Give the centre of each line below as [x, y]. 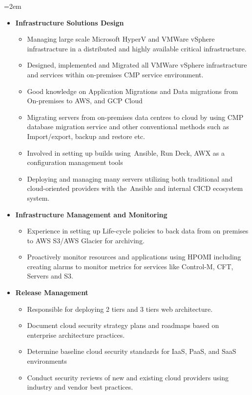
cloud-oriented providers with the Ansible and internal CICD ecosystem [135, 188]
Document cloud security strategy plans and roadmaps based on [123, 325]
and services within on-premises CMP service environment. [115, 74]
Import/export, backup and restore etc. [86, 136]
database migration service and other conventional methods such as [128, 127]
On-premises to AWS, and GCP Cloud [85, 101]
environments [47, 361]
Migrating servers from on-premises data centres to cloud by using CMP [135, 117]
